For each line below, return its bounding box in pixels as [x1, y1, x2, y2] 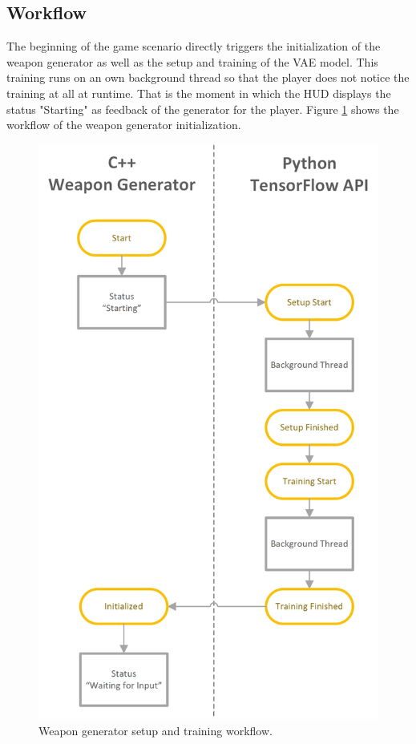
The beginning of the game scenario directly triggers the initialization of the [6, 38, 381, 55]
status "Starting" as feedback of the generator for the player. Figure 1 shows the [6, 100, 399, 117]
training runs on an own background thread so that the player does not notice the [6, 69, 410, 86]
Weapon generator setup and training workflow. [38, 722, 273, 738]
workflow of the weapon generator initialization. [6, 116, 241, 133]
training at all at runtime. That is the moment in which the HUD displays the [6, 84, 391, 101]
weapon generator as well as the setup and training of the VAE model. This [6, 53, 378, 70]
